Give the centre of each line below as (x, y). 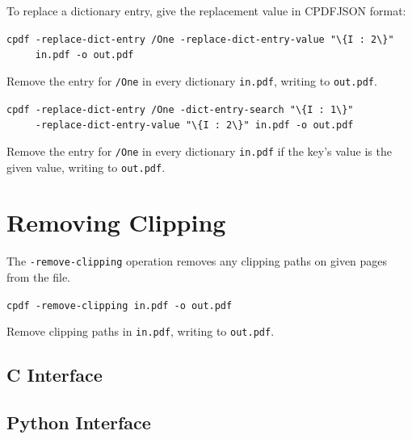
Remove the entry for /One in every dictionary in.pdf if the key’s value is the (199, 151)
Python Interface (79, 422)
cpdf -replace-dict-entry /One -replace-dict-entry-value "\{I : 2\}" (200, 39)
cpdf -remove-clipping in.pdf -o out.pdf (120, 305)
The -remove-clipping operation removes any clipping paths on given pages (197, 261)
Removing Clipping (116, 222)
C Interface (55, 375)
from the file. (38, 276)
